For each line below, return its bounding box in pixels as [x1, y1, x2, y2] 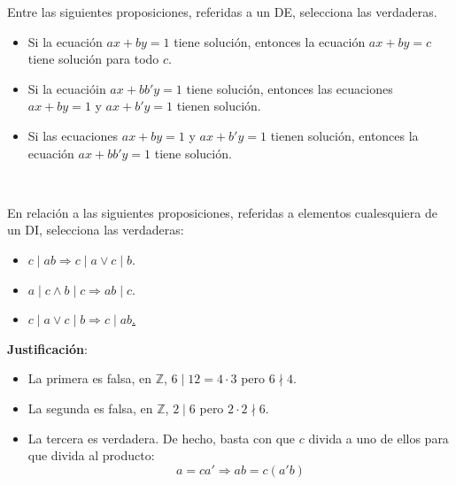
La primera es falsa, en [27, 369, 152, 388]
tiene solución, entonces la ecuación [174, 32, 366, 50]
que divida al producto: [27, 446, 155, 465]
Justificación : [7, 339, 88, 358]
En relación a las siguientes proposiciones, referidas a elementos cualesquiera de [7, 203, 437, 221]
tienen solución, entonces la [270, 126, 419, 144]
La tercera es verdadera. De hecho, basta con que [27, 428, 296, 447]
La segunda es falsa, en [27, 398, 153, 417]
